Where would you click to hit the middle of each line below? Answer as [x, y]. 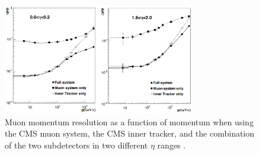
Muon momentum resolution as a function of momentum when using [129, 121]
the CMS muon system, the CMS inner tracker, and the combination [130, 133]
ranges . [172, 145]
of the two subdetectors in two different [76, 145]
